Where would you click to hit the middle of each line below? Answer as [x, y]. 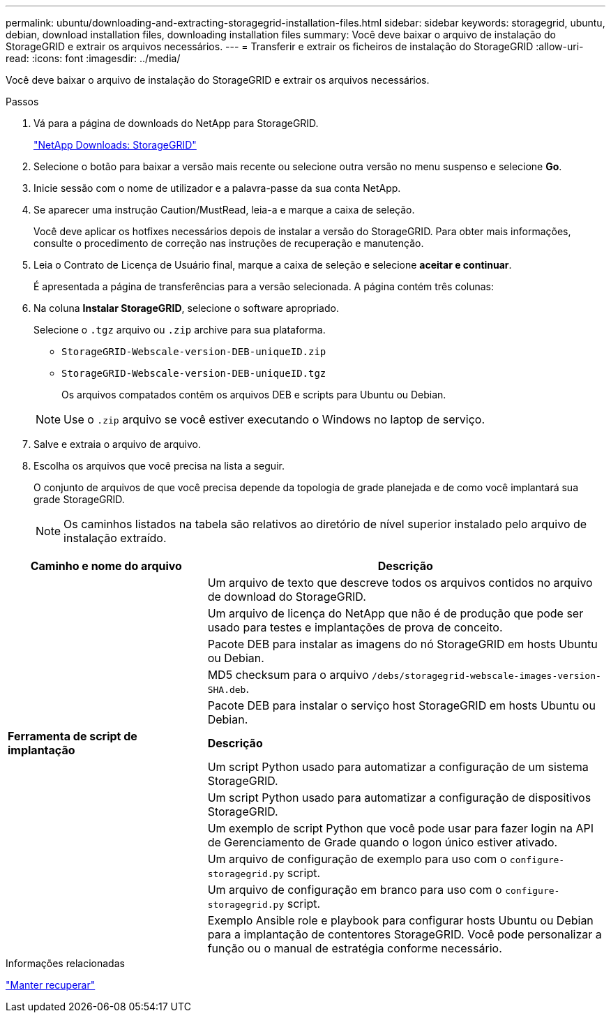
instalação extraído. [115, 538]
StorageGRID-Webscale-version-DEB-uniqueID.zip [194, 352]
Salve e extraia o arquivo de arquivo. [117, 444]
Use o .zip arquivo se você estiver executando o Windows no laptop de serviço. [274, 419]
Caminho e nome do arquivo [106, 566]
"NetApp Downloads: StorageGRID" [115, 145]
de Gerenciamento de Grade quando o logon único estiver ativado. [383, 842]
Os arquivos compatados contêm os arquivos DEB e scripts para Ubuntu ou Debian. [254, 395]
